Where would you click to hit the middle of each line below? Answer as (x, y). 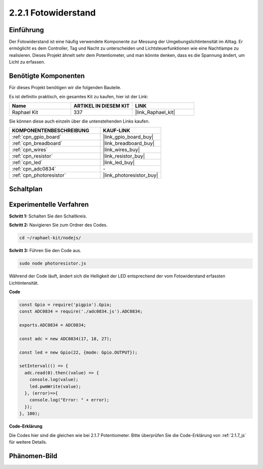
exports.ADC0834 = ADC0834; (53, 325)
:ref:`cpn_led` (27, 162)
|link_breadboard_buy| (129, 144)
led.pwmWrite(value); (55, 386)
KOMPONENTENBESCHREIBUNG (51, 130)
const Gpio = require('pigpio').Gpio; (66, 305)
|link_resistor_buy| (124, 156)
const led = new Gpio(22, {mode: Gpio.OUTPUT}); (78, 352)
